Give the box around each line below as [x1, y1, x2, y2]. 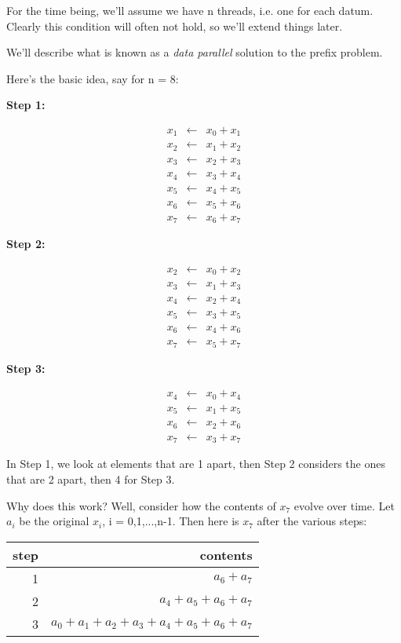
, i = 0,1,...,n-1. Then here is [102, 513, 239, 529]
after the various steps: [257, 513, 367, 529]
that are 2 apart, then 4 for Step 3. [6, 470, 175, 487]
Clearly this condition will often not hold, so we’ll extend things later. [6, 17, 343, 34]
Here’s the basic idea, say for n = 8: [6, 70, 179, 86]
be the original [19, 513, 89, 529]
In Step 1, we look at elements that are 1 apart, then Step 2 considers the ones [6, 455, 385, 472]
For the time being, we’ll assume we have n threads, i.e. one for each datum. [6, 2, 374, 18]
